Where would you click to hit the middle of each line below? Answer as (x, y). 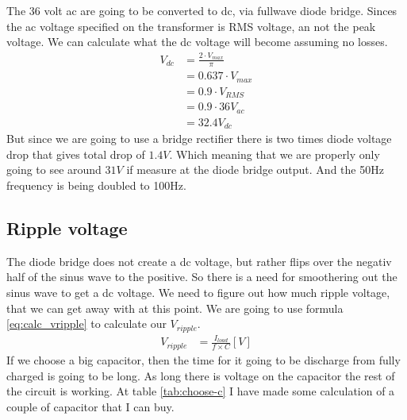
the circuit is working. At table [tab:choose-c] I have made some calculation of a (201, 391)
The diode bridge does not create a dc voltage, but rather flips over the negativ (199, 261)
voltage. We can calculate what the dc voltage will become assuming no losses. (197, 42)
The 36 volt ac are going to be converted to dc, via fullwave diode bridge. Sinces (202, 10)
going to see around (54, 170)
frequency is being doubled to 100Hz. (96, 185)
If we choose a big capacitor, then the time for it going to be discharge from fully (203, 359)
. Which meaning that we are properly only (275, 154)
